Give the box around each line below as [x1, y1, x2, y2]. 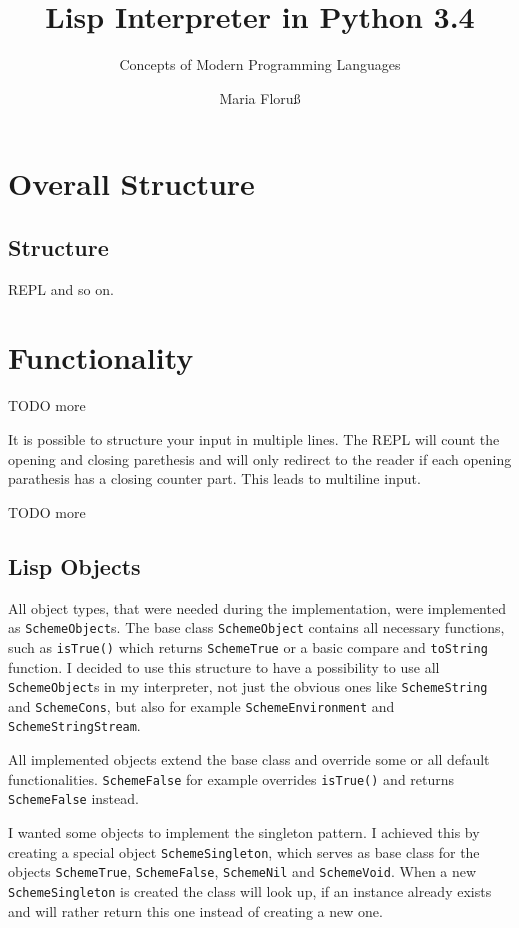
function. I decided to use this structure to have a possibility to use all [8, 656, 440, 677]
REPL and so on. [8, 278, 114, 299]
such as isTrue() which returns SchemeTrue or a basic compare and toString [8, 636, 488, 657]
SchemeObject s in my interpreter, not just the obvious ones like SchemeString [8, 676, 488, 697]
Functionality [8, 337, 194, 378]
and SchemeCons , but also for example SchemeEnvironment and [8, 695, 395, 716]
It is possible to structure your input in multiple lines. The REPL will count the [8, 429, 500, 450]
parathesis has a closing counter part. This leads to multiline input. [8, 468, 421, 489]
